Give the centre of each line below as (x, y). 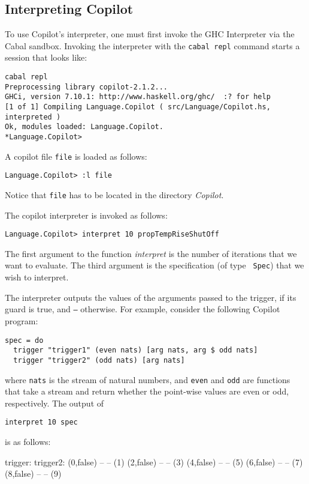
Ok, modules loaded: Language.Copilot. (84, 127)
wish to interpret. (37, 277)
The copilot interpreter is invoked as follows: (86, 215)
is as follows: (28, 442)
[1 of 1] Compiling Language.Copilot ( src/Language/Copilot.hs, (138, 107)
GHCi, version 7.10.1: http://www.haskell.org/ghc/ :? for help (138, 97)
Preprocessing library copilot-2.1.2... (87, 87)
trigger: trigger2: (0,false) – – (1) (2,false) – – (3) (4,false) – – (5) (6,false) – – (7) (154, 461)
